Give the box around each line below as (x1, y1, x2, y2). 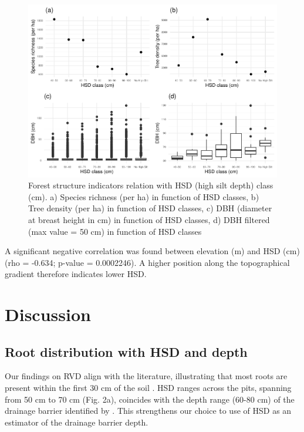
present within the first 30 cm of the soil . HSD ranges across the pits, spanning (5, 382, 292, 394)
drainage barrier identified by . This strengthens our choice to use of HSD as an (5, 404, 292, 417)
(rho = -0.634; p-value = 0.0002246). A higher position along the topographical (5, 256, 290, 268)
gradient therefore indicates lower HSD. (5, 268, 147, 280)
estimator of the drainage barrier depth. (5, 416, 148, 428)
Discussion (5, 302, 91, 326)
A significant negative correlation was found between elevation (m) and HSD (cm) (5, 245, 300, 257)
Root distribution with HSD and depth (5, 342, 248, 360)
